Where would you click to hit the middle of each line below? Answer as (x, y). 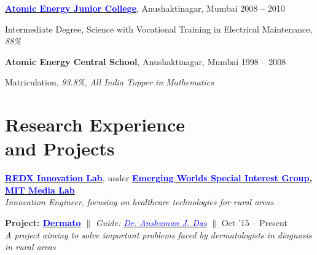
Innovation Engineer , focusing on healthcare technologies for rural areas (139, 202)
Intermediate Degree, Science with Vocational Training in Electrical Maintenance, (159, 29)
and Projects (60, 148)
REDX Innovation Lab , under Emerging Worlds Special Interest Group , (158, 178)
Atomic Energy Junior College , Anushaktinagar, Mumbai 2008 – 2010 (145, 8)
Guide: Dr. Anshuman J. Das (151, 223)
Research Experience (95, 124)
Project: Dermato (43, 223)
